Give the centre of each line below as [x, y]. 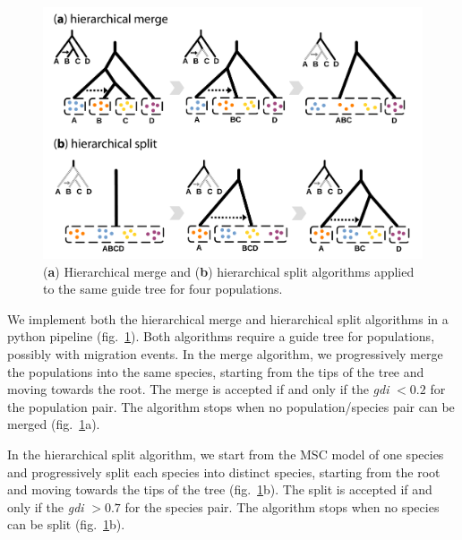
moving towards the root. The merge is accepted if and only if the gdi [198, 389]
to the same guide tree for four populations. [163, 289]
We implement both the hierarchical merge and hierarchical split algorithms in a [228, 318]
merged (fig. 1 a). [54, 424]
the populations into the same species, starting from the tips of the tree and [216, 371]
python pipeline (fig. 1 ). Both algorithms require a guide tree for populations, [221, 336]
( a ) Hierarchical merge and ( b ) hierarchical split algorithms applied [229, 271]
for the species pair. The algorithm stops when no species [282, 506]
